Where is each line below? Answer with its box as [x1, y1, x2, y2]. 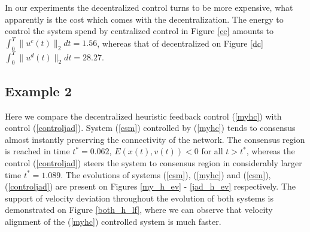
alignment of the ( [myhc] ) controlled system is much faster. [5, 215, 221, 227]
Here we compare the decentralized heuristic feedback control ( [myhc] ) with [5, 109, 282, 122]
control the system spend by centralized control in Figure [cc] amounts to [5, 25, 274, 37]
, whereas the [246, 145, 295, 157]
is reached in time [5, 145, 70, 157]
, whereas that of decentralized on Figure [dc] [97, 36, 263, 49]
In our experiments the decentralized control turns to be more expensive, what [5, 1, 293, 13]
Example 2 [5, 81, 72, 100]
